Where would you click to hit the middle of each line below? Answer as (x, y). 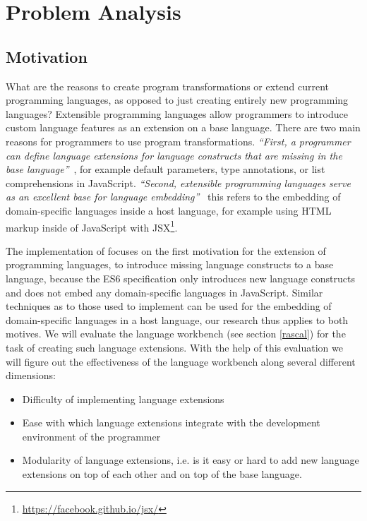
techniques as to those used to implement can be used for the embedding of (169, 306)
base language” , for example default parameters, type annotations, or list (166, 169)
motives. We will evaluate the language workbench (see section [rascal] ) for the (176, 334)
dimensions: (31, 375)
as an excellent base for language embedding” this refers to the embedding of (173, 197)
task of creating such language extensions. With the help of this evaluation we (174, 347)
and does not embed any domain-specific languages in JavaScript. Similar (164, 292)
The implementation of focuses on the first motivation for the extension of (166, 250)
